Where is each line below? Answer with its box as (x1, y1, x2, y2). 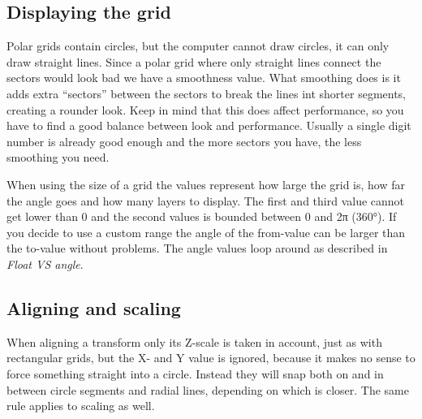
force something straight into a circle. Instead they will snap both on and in (6, 365, 384, 382)
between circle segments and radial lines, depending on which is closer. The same (6, 381, 409, 398)
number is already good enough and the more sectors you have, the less (6, 132, 362, 149)
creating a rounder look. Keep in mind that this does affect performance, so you (6, 101, 404, 118)
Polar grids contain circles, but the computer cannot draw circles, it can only (6, 37, 390, 54)
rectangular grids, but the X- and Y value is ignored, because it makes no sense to (6, 349, 416, 366)
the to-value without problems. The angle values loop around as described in (6, 240, 388, 257)
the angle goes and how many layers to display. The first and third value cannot (6, 192, 405, 209)
